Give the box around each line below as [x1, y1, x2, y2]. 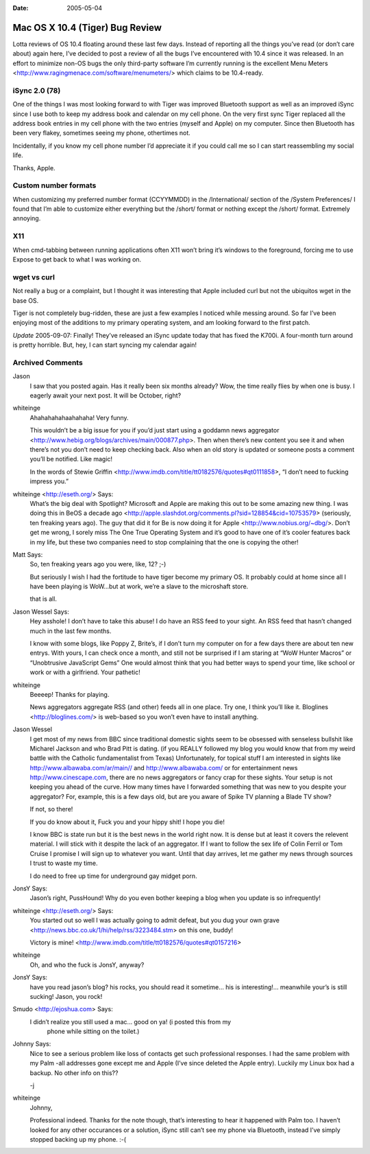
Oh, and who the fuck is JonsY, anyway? [29, 960, 145, 969]
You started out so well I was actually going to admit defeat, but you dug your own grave [29, 916, 280, 925]
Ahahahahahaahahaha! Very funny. [29, 413, 129, 422]
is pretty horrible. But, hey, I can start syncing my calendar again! [12, 341, 197, 349]
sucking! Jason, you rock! [29, 992, 103, 1000]
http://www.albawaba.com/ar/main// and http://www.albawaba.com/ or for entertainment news [29, 763, 298, 772]
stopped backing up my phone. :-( [29, 1135, 127, 1143]
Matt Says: [12, 550, 43, 559]
